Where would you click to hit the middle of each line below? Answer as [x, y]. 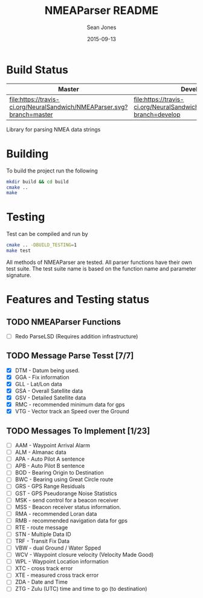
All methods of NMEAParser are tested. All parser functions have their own [99, 262]
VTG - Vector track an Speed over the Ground [72, 412]
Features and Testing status [78, 300]
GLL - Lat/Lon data [38, 384]
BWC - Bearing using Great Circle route [64, 479]
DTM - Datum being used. [47, 370]
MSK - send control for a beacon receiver [67, 500]
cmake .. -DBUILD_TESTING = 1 [42, 245]
